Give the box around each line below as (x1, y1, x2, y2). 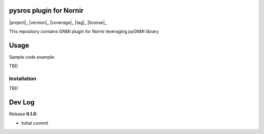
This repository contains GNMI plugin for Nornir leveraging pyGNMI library (9, 28, 159, 34)
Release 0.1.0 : (9, 111, 38, 117)
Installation (9, 75, 37, 82)
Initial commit (21, 120, 48, 126)
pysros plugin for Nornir (9, 6, 84, 15)
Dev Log (9, 98, 35, 107)
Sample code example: (9, 54, 56, 60)
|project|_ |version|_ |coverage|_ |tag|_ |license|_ (9, 20, 107, 25)
